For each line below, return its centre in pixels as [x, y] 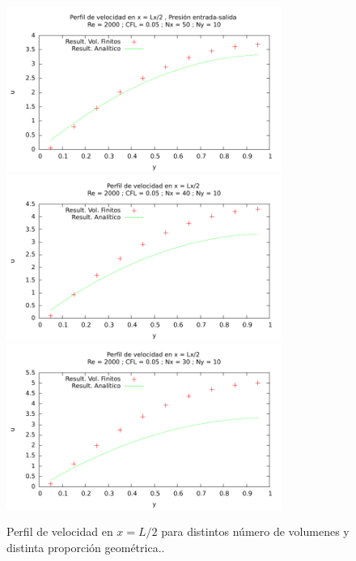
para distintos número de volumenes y [255, 531]
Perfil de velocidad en [60, 531]
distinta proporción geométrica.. [86, 547]
